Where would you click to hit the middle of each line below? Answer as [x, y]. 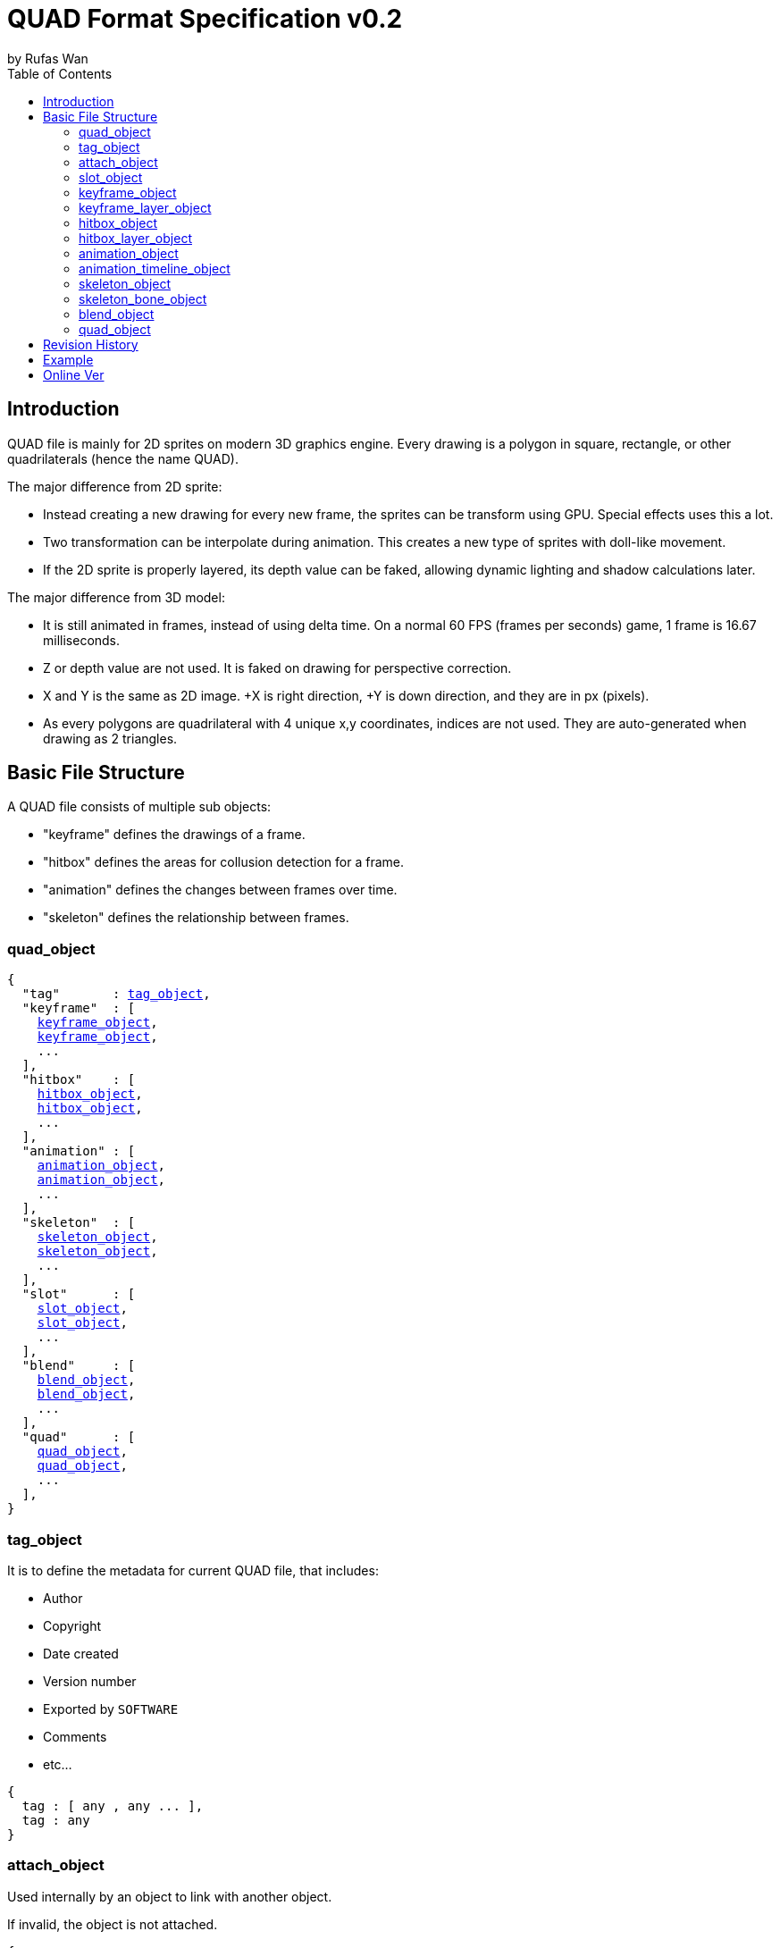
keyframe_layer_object [145, 207]
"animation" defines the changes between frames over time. [220, 890]
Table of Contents [60, 73]
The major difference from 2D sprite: [115, 486]
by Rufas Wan [48, 58]
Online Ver [74, 374]
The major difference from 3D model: [116, 597]
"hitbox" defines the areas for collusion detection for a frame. [224, 862]
